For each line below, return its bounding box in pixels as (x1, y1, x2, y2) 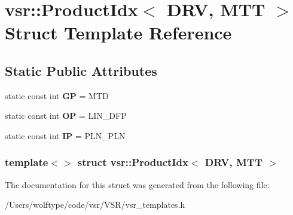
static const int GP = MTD (5, 89, 109, 102)
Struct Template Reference (5, 20, 232, 45)
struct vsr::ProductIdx (77, 155, 188, 170)
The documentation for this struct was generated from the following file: (5, 178, 270, 191)
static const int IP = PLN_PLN (5, 129, 126, 142)
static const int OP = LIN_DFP (5, 109, 127, 122)
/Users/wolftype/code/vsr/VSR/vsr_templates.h (5, 198, 185, 211)
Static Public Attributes (5, 61, 157, 79)
